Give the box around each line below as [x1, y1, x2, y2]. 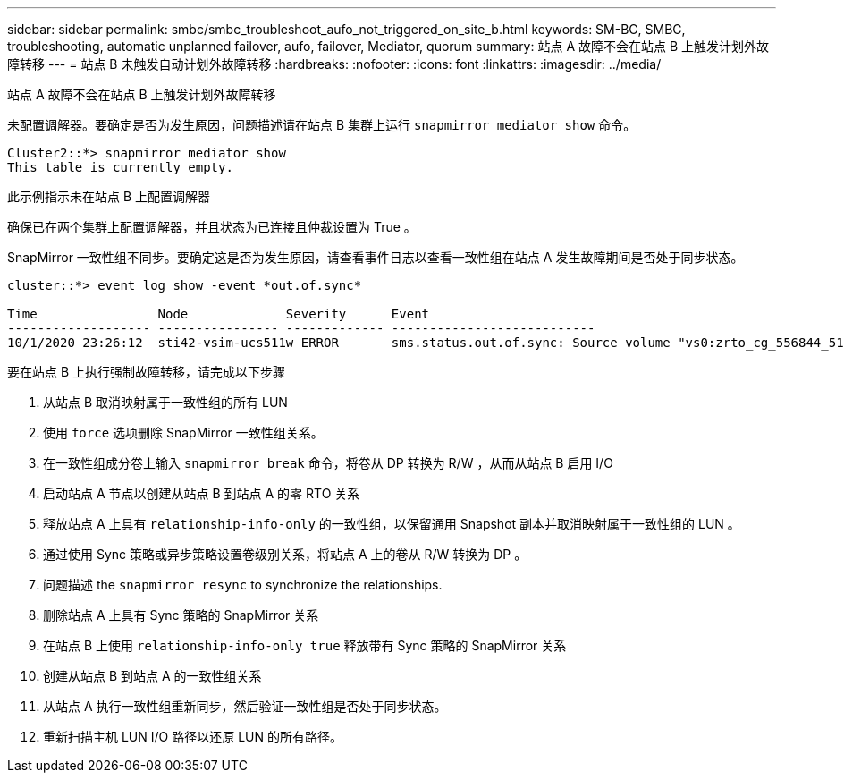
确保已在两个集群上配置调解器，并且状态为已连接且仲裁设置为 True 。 [7, 219, 417, 234]
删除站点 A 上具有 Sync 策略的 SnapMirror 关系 [43, 607, 319, 623]
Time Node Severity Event [7, 307, 430, 321]
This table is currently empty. [7, 160, 233, 174]
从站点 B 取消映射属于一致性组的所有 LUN [43, 394, 288, 410]
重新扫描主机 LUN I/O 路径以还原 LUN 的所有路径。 [43, 729, 342, 744]
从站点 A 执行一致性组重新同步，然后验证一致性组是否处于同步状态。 [43, 699, 447, 714]
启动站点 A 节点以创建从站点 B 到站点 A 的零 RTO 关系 [43, 486, 360, 501]
